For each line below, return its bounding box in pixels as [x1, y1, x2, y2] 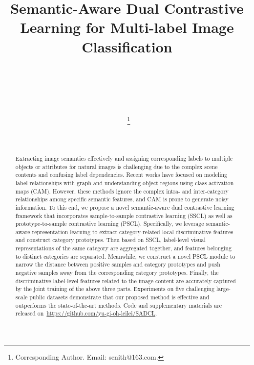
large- [216, 285, 231, 293]
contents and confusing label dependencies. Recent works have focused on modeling [15, 170, 227, 179]
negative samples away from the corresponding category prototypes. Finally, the [15, 268, 219, 277]
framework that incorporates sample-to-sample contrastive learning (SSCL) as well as [15, 211, 233, 219]
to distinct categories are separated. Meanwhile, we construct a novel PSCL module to [15, 252, 235, 260]
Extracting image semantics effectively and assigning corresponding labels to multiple [15, 154, 233, 162]
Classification [82, 36, 172, 56]
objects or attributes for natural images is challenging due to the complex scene [15, 162, 218, 170]
